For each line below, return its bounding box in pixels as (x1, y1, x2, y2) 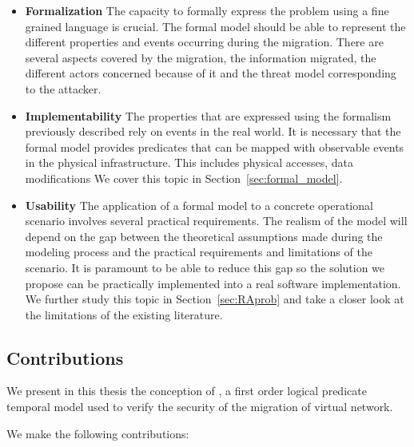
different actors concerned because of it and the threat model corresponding (25, 65, 396, 81)
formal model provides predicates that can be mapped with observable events (25, 138, 404, 155)
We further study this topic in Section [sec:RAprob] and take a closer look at (25, 291, 404, 307)
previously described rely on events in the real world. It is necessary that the (25, 123, 401, 140)
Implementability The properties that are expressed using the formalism (25, 107, 392, 124)
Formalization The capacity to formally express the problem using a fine (25, 2, 389, 18)
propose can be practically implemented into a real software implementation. (25, 275, 401, 291)
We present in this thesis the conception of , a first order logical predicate (6, 382, 367, 399)
